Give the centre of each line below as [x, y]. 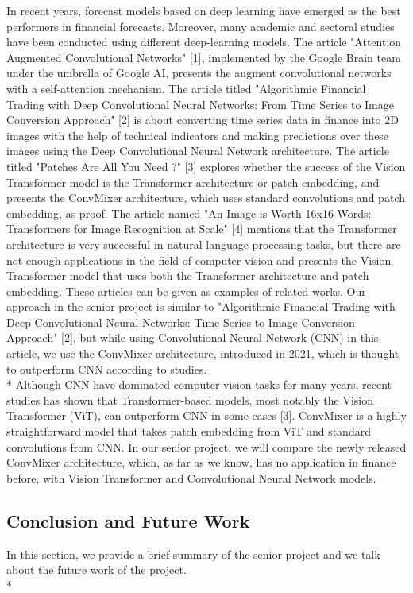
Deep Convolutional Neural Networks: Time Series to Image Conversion [181, 322]
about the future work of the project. [96, 570]
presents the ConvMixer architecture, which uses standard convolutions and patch [206, 198]
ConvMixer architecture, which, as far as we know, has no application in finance [201, 462]
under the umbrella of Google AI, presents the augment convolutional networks [199, 73]
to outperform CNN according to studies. [107, 368]
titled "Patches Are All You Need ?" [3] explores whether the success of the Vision [206, 166]
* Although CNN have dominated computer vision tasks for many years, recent [199, 384]
